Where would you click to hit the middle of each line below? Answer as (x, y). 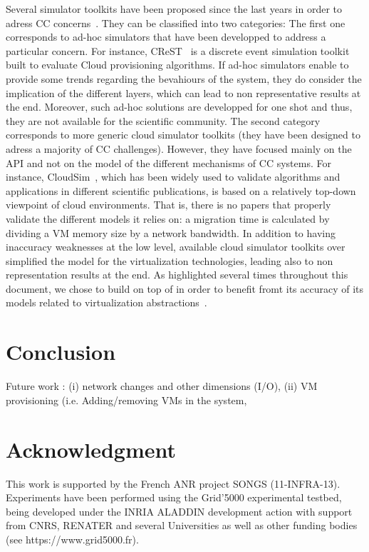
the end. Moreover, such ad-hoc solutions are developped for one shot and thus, (179, 107)
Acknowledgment (91, 449)
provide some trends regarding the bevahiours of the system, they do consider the (184, 78)
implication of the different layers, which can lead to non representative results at (183, 92)
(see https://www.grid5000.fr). (72, 539)
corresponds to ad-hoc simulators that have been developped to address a (166, 37)
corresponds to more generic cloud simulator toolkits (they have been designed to (183, 135)
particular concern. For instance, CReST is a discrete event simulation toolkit (178, 50)
